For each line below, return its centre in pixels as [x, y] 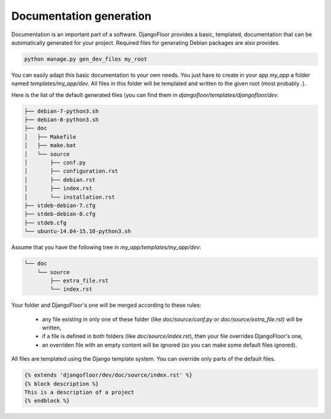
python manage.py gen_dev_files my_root [86, 59]
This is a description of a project [79, 392]
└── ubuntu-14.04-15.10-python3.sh [78, 231]
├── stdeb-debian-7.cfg [60, 205]
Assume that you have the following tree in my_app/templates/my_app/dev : [106, 247]
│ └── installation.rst [70, 197]
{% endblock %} [47, 401]
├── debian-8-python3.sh [62, 120]
